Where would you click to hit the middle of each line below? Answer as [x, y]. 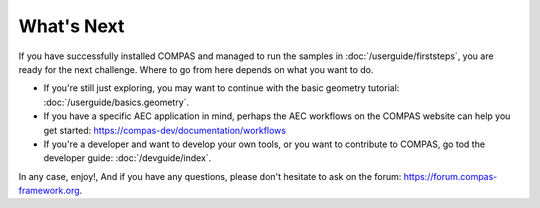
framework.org [49, 191]
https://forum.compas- [450, 176]
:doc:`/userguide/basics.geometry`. [116, 102]
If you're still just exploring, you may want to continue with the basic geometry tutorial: [221, 88]
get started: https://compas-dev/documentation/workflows [165, 130]
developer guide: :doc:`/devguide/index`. [127, 158]
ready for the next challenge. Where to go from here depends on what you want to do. [196, 69]
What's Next [71, 26]
